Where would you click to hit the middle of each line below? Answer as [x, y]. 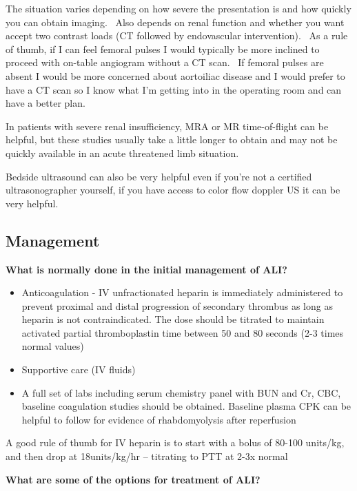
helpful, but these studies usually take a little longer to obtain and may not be [172, 139]
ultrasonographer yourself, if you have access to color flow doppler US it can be [173, 190]
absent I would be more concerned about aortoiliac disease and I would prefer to [175, 75]
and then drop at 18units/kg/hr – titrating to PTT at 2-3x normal [147, 456]
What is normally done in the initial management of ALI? [146, 269]
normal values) [53, 346]
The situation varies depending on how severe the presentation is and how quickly [178, 8]
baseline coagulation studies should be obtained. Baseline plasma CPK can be [186, 406]
